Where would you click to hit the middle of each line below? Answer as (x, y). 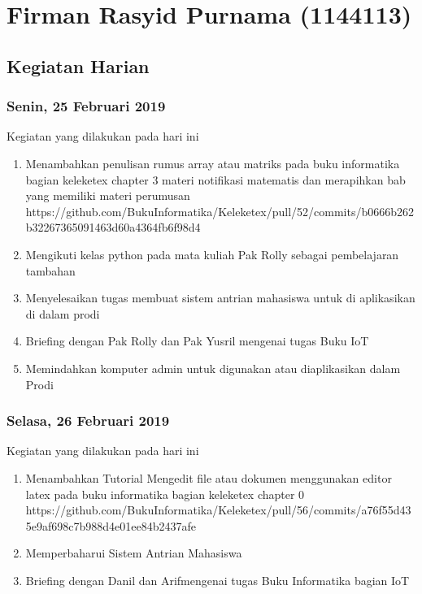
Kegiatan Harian (78, 65)
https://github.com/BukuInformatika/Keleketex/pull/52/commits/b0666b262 (220, 211)
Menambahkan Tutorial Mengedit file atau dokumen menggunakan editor (209, 477)
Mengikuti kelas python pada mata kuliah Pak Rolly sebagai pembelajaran (212, 254)
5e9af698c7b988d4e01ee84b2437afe (111, 525)
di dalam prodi (63, 313)
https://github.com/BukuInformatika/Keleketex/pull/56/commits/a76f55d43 (218, 510)
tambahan (50, 270)
